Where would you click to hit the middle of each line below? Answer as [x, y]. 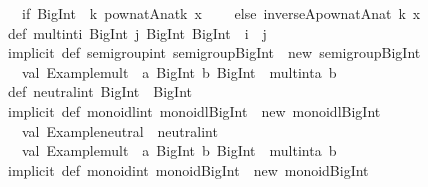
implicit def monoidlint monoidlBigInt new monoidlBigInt [194, 110]
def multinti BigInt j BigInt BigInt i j [137, 32]
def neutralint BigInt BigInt [100, 91]
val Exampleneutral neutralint [119, 130]
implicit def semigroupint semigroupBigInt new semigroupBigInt [214, 52]
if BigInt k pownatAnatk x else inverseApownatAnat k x [221, 13]
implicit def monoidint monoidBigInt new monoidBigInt [188, 169]
